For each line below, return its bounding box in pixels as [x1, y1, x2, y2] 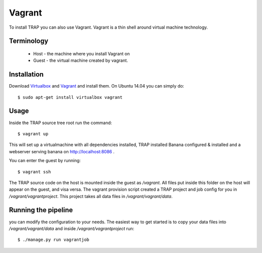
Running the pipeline [9, 206, 73, 214]
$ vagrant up [17, 131, 49, 136]
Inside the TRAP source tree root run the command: [9, 120, 112, 126]
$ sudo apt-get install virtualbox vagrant [17, 94, 123, 100]
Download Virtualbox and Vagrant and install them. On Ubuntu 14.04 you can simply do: [9, 83, 184, 89]
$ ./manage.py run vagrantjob [17, 237, 90, 243]
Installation [9, 71, 44, 79]
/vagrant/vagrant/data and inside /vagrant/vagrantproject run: [9, 225, 134, 231]
